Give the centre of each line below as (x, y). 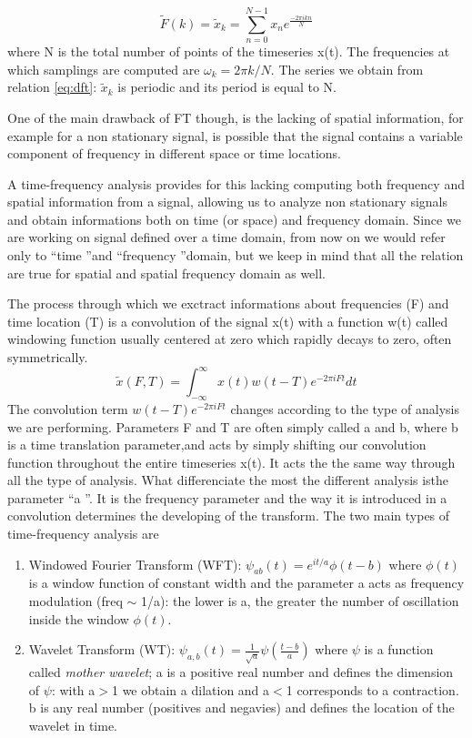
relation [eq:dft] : (52, 87)
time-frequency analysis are (83, 534)
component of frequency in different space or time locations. (174, 153)
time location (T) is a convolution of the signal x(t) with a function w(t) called (228, 321)
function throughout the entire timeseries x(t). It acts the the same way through (231, 462)
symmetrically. (48, 357)
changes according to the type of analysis (345, 408)
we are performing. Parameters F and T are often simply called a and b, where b (233, 426)
